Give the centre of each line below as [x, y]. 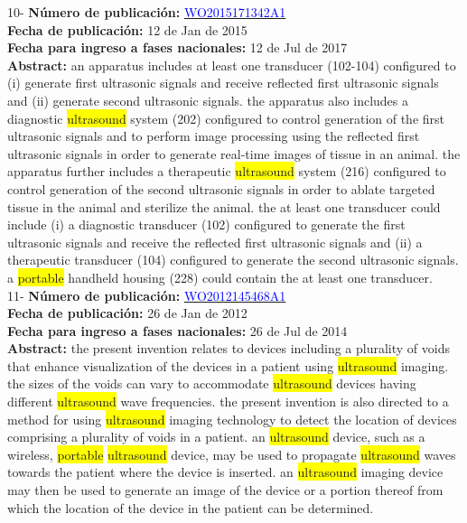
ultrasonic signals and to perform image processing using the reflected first [214, 136]
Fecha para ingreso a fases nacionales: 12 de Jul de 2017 [177, 47]
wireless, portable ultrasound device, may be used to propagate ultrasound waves [232, 454]
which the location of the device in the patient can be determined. [191, 507]
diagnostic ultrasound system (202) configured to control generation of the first [226, 118]
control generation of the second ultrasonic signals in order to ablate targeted [221, 188]
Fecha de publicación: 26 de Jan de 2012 [127, 313]
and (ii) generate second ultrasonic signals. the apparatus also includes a [208, 100]
